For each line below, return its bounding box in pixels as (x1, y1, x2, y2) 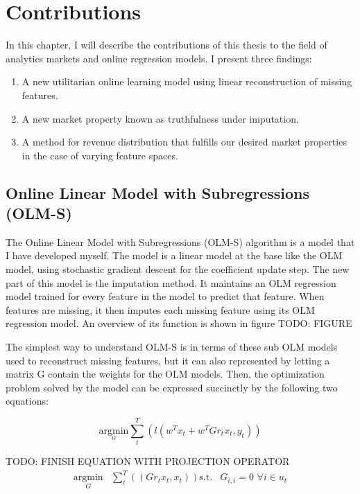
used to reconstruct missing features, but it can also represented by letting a (6, 353, 330, 367)
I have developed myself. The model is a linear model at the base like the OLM (6, 248, 343, 263)
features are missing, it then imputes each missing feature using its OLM (6, 302, 315, 317)
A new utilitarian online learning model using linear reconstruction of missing (22, 74, 352, 89)
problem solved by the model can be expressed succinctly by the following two (6, 380, 338, 394)
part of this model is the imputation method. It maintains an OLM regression (6, 275, 336, 290)
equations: (6, 394, 49, 408)
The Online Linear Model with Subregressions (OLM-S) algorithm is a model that (6, 234, 355, 249)
